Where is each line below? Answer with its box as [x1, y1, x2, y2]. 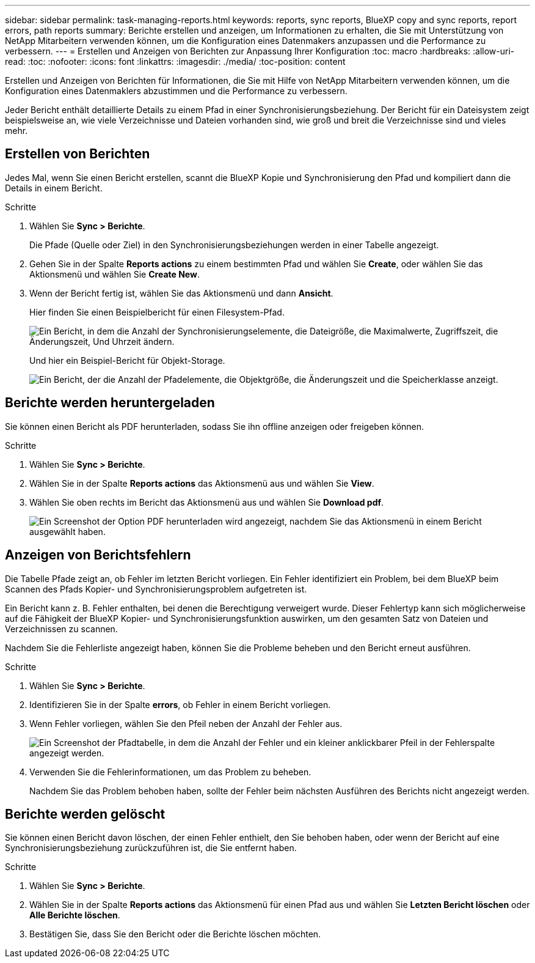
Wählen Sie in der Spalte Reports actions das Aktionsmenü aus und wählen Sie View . [29, 478, 374, 489]
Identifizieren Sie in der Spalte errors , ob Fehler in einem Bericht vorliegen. [29, 699, 331, 710]
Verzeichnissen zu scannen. [5, 623, 118, 634]
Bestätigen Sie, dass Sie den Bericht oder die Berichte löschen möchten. [29, 929, 321, 940]
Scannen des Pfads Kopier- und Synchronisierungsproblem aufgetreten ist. [5, 583, 307, 594]
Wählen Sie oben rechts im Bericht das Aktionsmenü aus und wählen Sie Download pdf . [29, 496, 384, 507]
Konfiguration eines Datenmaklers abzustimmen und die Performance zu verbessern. [5, 86, 348, 96]
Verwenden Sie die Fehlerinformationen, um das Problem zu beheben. [29, 766, 311, 777]
